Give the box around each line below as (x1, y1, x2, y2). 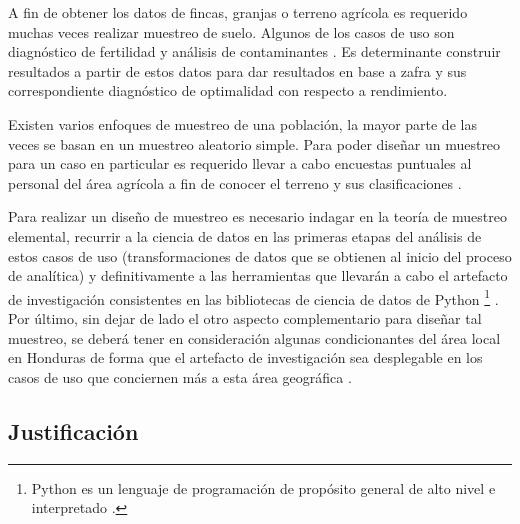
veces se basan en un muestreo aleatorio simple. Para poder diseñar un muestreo (8, 133, 501, 154)
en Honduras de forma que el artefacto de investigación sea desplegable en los (8, 347, 483, 368)
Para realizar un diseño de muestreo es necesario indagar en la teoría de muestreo (8, 206, 507, 227)
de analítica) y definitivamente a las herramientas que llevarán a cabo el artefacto (8, 265, 508, 286)
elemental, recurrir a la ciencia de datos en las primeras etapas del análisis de (8, 225, 482, 246)
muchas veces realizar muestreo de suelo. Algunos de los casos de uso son (8, 21, 455, 42)
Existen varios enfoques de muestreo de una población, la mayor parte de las (8, 113, 477, 134)
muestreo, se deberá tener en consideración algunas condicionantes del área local (8, 327, 501, 348)
